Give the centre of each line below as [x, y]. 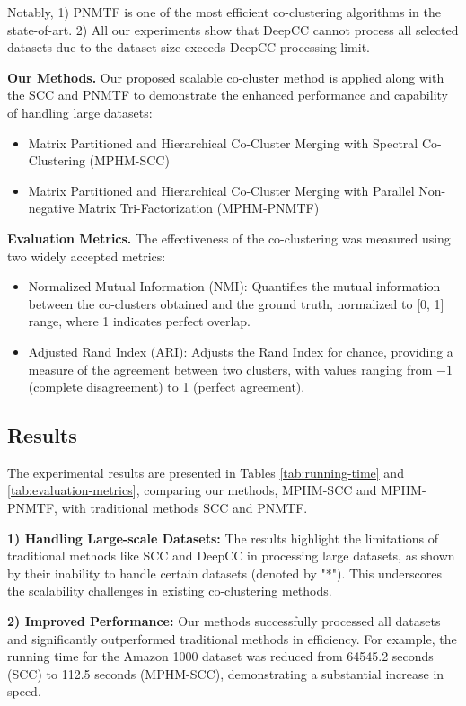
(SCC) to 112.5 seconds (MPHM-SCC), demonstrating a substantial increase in [226, 673]
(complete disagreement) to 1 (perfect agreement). [167, 387]
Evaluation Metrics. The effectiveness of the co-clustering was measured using [229, 238]
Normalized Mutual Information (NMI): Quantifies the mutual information [234, 286]
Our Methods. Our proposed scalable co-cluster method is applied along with [226, 77]
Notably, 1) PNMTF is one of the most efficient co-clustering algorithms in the [224, 12]
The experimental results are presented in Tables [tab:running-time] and [206, 472]
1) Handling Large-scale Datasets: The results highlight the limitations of [223, 538]
